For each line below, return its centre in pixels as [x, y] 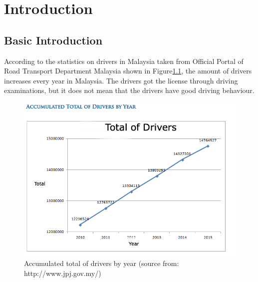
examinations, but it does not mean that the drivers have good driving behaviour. [129, 90]
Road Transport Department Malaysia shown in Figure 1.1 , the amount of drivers [128, 71]
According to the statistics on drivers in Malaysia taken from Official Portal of [124, 61]
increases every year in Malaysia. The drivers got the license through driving [121, 80]
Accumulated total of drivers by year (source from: [102, 263]
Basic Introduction [53, 40]
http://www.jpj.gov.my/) [63, 273]
